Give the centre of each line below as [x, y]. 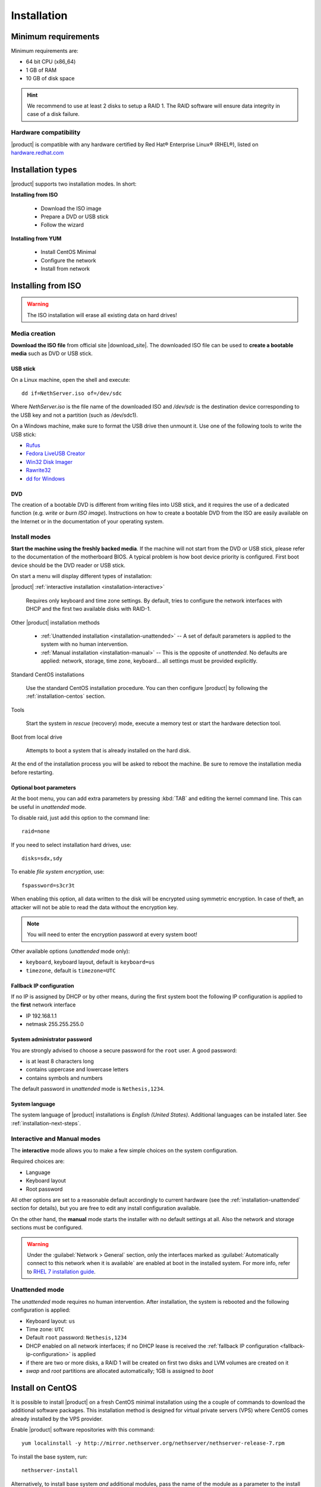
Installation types [44, 170]
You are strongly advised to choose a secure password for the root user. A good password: [124, 1050]
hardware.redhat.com [37, 152]
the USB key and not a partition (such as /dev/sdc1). [74, 415]
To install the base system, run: [49, 1457]
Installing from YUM [36, 239]
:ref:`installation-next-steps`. [46, 1123]
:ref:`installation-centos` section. [66, 697]
